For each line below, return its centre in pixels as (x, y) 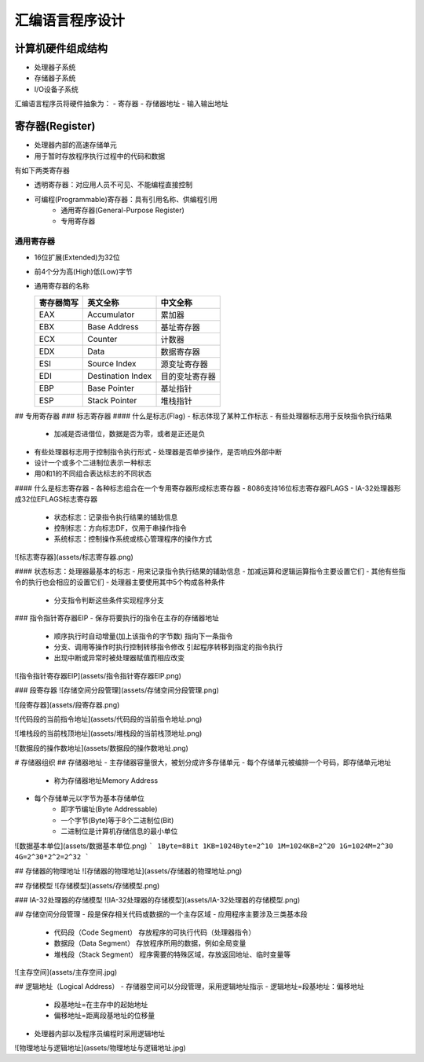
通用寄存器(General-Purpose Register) (122, 210)
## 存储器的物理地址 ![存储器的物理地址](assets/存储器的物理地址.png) (128, 871)
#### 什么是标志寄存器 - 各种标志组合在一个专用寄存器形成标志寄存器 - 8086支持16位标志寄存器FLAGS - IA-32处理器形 (208, 488)
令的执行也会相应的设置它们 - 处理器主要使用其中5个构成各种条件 (120, 582)
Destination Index (120, 376)
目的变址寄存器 (188, 376)
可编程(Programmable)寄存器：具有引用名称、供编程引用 (126, 199)
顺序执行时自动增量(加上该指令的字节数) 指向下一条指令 (143, 636)
